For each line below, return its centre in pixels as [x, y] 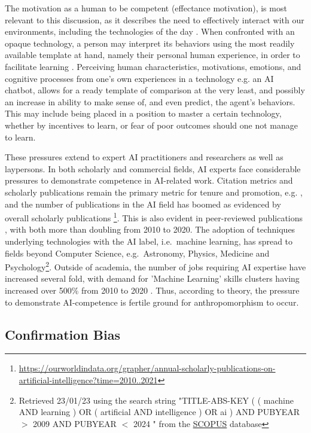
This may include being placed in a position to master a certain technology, [143, 113]
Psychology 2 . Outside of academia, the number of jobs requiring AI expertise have [155, 266]
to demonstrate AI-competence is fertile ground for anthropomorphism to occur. [152, 302]
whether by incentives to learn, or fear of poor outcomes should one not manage [152, 125]
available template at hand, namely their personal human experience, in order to [153, 55]
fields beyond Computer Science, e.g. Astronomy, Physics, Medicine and [137, 253]
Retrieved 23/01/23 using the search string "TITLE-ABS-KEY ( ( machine [156, 400]
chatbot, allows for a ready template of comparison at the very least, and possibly [155, 90]
